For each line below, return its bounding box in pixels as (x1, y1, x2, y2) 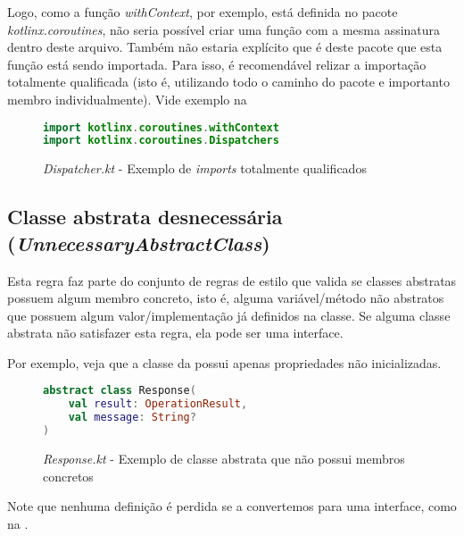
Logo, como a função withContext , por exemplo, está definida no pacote (7, 3, 398, 21)
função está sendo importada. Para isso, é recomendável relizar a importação (7, 54, 427, 73)
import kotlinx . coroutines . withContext (43, 121, 279, 134)
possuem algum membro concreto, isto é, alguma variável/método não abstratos (7, 289, 444, 307)
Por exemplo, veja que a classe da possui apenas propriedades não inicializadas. (7, 353, 442, 372)
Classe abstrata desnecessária (7, 203, 283, 230)
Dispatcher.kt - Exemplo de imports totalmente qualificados (43, 159, 367, 178)
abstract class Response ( (43, 384, 196, 398)
